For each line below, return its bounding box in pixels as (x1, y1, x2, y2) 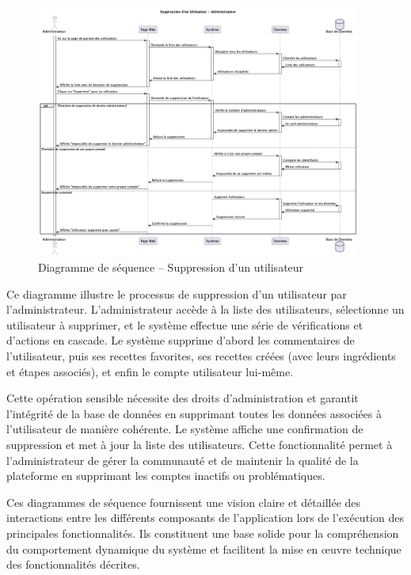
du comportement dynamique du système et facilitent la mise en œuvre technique (6, 540, 401, 557)
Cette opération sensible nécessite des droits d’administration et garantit (6, 390, 359, 406)
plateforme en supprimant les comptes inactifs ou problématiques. (6, 467, 325, 484)
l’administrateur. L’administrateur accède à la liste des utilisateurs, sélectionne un (6, 301, 405, 318)
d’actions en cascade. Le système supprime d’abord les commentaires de (6, 332, 355, 348)
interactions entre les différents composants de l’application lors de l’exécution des (6, 509, 404, 526)
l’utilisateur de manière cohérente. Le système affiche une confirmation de (6, 421, 363, 437)
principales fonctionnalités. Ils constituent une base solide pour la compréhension (6, 524, 399, 541)
